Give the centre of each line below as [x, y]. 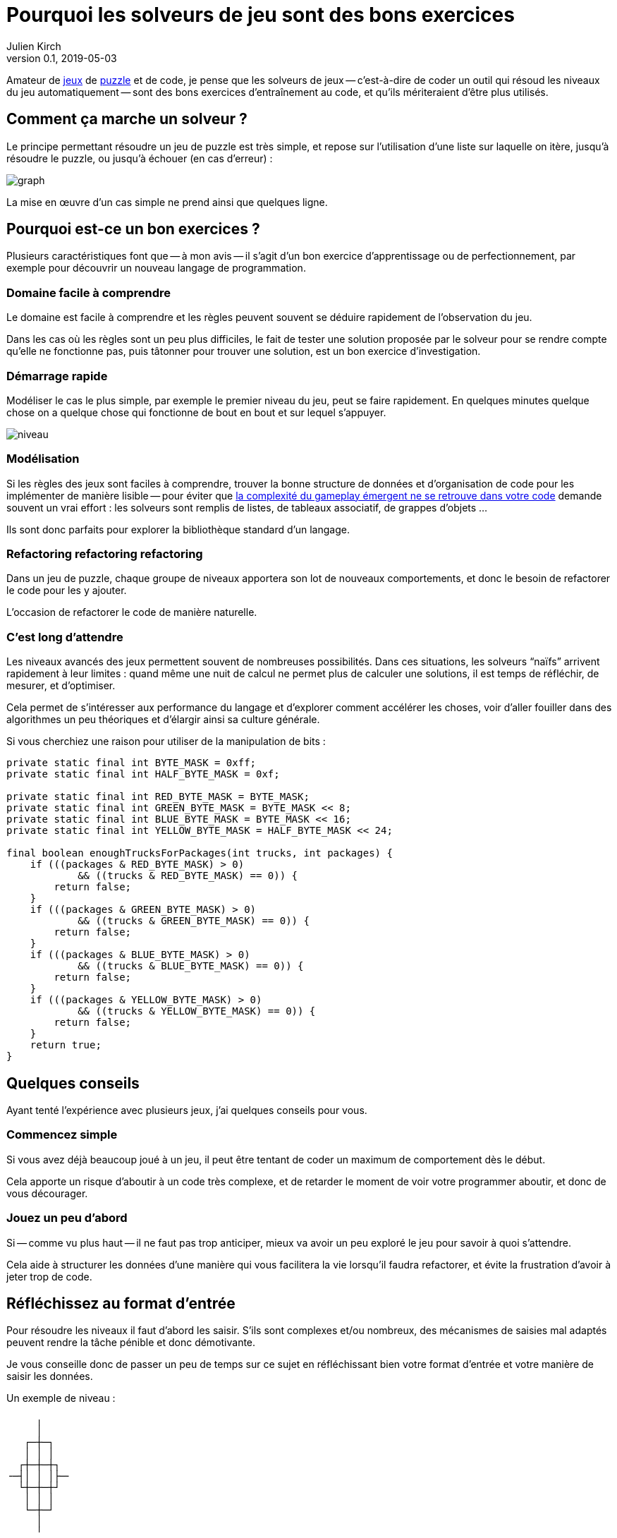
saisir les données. [50, 1376]
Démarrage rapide [57, 376]
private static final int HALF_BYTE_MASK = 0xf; [143, 774]
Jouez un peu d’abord [67, 1218]
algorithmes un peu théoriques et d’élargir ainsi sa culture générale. [163, 720]
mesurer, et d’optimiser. [61, 686]
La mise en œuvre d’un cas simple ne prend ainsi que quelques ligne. [167, 202]
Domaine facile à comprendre [89, 292]
